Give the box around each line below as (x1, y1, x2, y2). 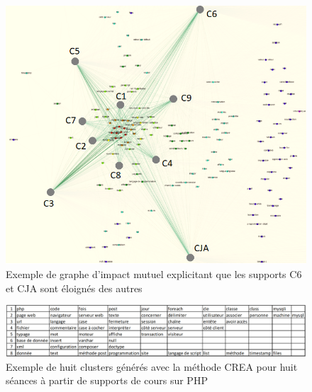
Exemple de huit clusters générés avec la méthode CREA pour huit (6, 359, 298, 374)
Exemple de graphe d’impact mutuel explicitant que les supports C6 (6, 267, 302, 282)
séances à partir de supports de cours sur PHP (6, 373, 208, 388)
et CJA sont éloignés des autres (6, 280, 143, 295)
